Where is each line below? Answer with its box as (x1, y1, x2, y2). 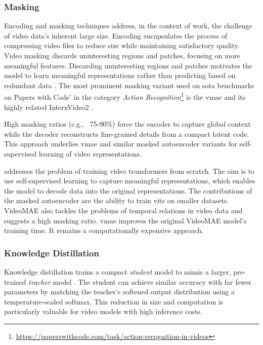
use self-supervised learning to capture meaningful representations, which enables (4, 175, 255, 186)
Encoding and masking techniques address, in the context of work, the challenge (4, 20, 252, 31)
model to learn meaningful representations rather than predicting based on (4, 70, 236, 81)
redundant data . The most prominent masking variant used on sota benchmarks (4, 80, 254, 90)
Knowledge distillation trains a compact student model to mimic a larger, (4, 266, 231, 277)
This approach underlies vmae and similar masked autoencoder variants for (4, 138, 237, 149)
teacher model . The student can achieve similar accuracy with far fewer (28, 276, 252, 287)
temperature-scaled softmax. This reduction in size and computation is (4, 296, 224, 306)
